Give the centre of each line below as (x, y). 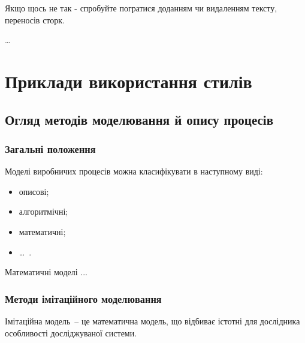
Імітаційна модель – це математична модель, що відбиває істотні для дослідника (152, 321)
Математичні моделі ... (46, 272)
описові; (34, 191)
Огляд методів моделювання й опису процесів (139, 119)
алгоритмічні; (43, 211)
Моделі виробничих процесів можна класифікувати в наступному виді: (134, 171)
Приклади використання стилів (129, 81)
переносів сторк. (35, 19)
